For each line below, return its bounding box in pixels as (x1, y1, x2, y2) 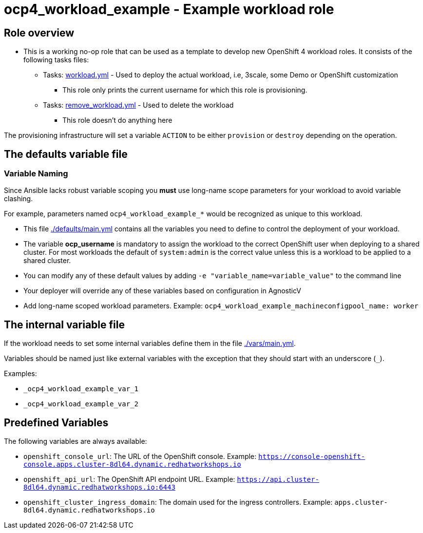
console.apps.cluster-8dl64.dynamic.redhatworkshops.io (23, 460, 241, 469)
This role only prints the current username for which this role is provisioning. (62, 86, 308, 95)
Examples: (4, 369, 37, 378)
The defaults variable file (4, 148, 128, 160)
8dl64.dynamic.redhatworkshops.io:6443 (23, 483, 175, 492)
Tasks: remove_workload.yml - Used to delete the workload (43, 101, 234, 110)
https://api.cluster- (237, 476, 319, 484)
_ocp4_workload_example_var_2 (23, 400, 139, 408)
